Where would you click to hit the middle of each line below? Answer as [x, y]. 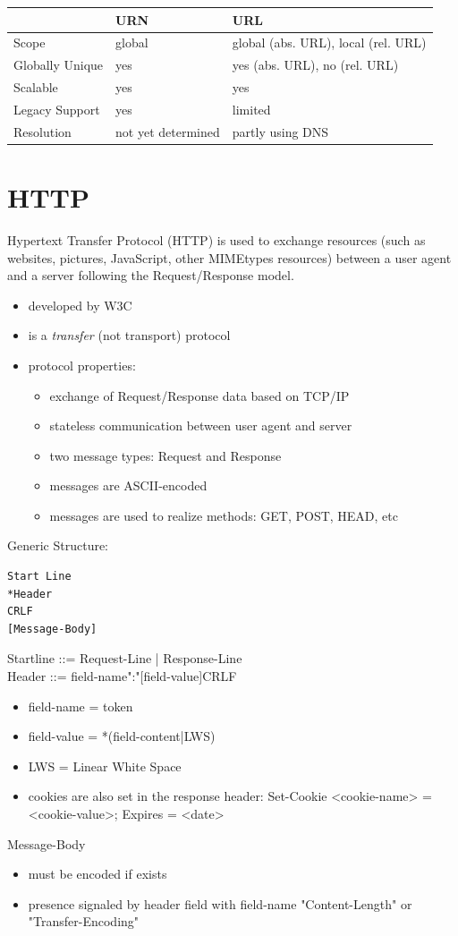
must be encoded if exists [98, 874]
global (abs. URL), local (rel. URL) [329, 43]
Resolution [42, 131]
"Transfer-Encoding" [84, 921]
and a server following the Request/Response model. [151, 275]
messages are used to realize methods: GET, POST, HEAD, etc [224, 515]
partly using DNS [280, 131]
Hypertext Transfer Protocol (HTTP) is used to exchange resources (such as [216, 239]
